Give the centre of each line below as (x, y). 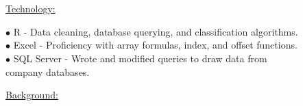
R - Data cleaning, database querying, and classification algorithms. (156, 31)
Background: (32, 95)
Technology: (31, 9)
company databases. (48, 71)
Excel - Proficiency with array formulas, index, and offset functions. (155, 45)
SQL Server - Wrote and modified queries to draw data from (140, 58)
